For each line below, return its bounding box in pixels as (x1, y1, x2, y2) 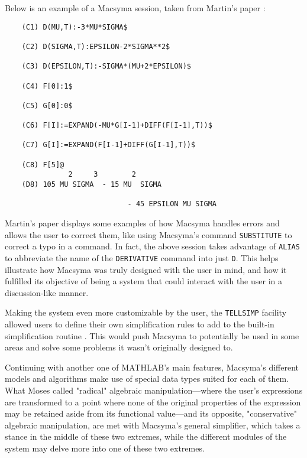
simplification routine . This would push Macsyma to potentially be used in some (5, 329, 299, 342)
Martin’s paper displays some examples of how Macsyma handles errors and (5, 217, 280, 229)
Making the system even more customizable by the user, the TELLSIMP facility (5, 306, 287, 319)
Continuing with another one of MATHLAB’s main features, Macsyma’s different (5, 360, 299, 373)
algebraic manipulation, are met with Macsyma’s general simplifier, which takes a (5, 418, 300, 431)
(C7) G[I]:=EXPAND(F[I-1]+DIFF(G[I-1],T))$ (21, 141, 196, 150)
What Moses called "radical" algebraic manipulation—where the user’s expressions (5, 384, 303, 397)
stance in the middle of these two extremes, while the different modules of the (5, 430, 287, 443)
